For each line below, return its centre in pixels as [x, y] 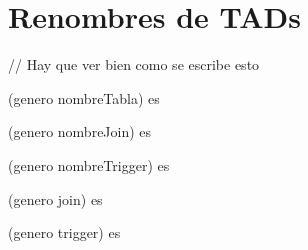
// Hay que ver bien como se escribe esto [134, 64]
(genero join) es [55, 198]
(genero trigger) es [64, 232]
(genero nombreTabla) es [84, 97]
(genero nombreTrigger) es [89, 164]
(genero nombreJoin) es [80, 131]
